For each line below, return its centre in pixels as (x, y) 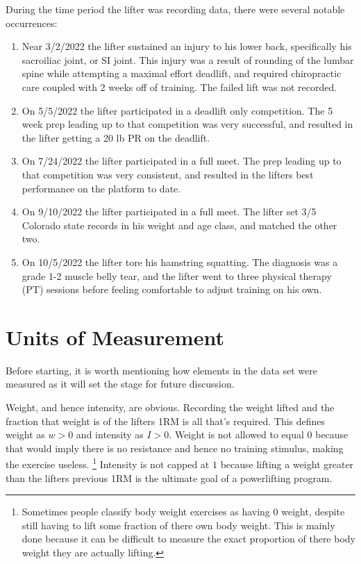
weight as (25, 434)
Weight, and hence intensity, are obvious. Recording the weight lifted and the (170, 407)
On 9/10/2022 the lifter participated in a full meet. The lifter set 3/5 (169, 211)
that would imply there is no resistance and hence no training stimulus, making (175, 448)
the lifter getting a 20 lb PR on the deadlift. (116, 137)
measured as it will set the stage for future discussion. (120, 384)
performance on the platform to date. (101, 188)
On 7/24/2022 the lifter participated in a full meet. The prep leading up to (182, 161)
